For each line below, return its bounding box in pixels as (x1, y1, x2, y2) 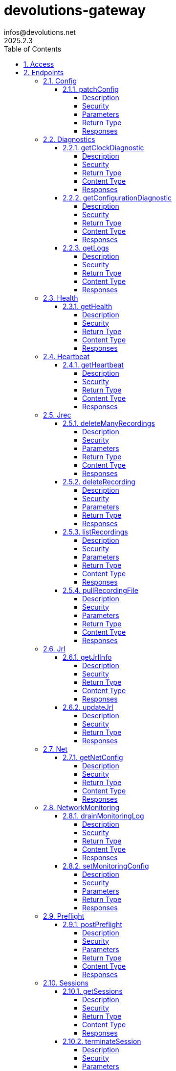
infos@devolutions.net (4, 28, 76, 36)
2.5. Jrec (43, 410, 71, 419)
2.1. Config (43, 76, 77, 85)
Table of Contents (4, 44, 62, 53)
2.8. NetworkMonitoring (43, 803, 120, 812)
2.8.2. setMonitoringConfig (63, 861, 149, 870)
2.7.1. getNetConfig (63, 753, 123, 761)
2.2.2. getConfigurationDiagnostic (63, 193, 172, 202)
